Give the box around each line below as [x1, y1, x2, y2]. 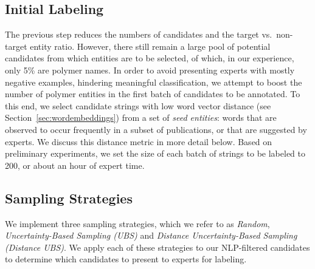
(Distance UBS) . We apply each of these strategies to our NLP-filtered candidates [5, 240, 310, 253]
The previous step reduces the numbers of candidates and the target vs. [5, 28, 272, 41]
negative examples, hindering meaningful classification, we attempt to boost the [5, 75, 302, 88]
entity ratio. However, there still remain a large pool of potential [30, 39, 271, 52]
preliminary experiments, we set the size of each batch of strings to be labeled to [5, 147, 305, 160]
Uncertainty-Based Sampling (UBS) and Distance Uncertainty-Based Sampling [5, 229, 297, 242]
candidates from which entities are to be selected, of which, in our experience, [5, 52, 294, 64]
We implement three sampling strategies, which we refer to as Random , [5, 217, 270, 230]
